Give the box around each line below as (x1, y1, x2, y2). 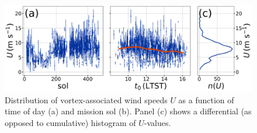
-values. (144, 116, 171, 128)
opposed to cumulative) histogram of (5, 116, 136, 128)
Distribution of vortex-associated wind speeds (5, 93, 168, 106)
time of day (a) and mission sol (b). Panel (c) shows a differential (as (5, 105, 252, 117)
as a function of (178, 93, 234, 106)
